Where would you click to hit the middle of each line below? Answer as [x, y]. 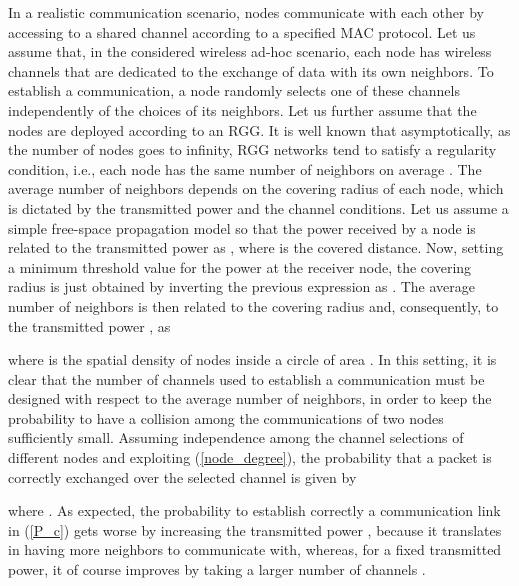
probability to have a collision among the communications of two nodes [226, 417]
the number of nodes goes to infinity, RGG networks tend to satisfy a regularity [252, 149]
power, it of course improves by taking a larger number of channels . [217, 569]
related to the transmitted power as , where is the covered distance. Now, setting [256, 247]
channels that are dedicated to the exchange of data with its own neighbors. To [251, 70]
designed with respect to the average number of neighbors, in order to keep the [250, 398]
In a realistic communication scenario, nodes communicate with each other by [246, 12]
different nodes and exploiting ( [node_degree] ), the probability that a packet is [250, 457]
